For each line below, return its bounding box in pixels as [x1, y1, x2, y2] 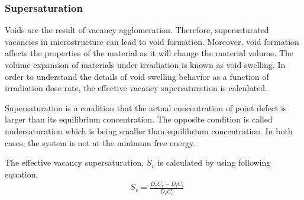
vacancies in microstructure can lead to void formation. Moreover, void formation [5, 35, 299, 47]
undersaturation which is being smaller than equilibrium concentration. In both [5, 124, 293, 137]
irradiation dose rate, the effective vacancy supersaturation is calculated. [5, 82, 267, 94]
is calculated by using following [157, 156, 271, 169]
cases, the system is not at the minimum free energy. [5, 136, 196, 149]
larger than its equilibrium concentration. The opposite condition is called [5, 113, 273, 125]
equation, [5, 167, 38, 180]
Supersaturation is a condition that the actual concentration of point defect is [5, 101, 287, 114]
